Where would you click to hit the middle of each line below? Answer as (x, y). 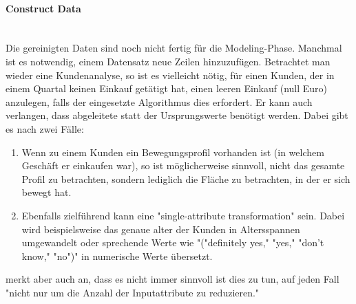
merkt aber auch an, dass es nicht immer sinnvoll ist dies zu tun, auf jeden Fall (172, 279)
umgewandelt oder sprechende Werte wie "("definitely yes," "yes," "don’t (173, 242)
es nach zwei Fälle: (45, 128)
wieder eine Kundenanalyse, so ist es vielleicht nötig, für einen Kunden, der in (170, 75)
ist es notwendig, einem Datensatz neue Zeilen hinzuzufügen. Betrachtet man (168, 61)
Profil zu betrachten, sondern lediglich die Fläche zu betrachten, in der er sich (186, 178)
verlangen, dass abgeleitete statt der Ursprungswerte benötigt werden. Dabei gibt (177, 115)
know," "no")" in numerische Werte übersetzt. (117, 256)
